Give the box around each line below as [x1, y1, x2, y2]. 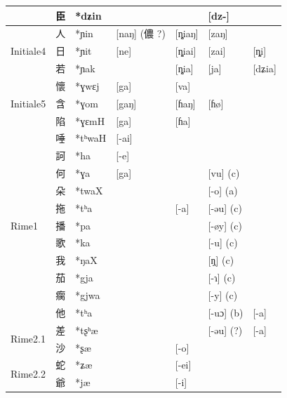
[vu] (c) [208, 166, 240, 180]
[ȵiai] [175, 44, 196, 58]
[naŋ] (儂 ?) [116, 26, 166, 41]
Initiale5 [11, 95, 46, 110]
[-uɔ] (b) [208, 305, 243, 319]
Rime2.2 [11, 366, 46, 380]
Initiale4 [11, 44, 46, 58]
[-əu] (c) [208, 200, 242, 215]
